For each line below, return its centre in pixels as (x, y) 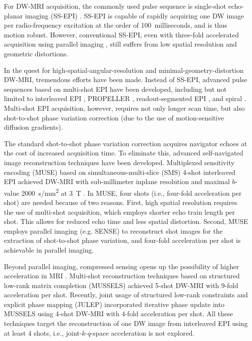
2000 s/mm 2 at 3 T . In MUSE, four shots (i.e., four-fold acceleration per (132, 192)
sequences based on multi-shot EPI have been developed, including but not (115, 89)
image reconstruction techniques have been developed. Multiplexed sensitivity (119, 162)
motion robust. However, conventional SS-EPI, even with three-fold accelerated (122, 34)
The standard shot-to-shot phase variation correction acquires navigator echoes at (126, 143)
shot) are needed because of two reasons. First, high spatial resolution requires (121, 202)
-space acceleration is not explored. (143, 332)
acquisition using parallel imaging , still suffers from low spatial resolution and (120, 44)
